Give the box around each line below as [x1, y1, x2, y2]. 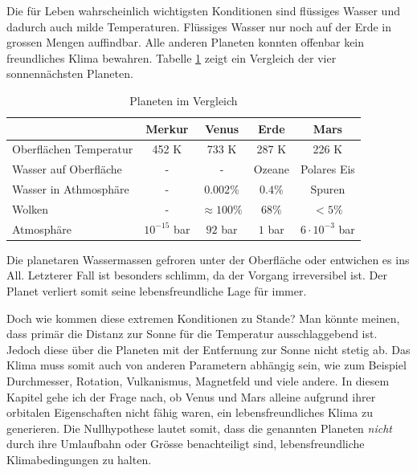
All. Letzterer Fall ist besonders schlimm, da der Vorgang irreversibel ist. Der [6, 267, 387, 283]
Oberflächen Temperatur [12, 141, 133, 157]
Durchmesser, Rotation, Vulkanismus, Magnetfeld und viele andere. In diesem [6, 373, 390, 389]
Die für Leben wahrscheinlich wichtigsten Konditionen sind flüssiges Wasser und [6, 2, 400, 18]
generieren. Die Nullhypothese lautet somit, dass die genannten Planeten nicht [6, 419, 392, 436]
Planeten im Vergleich [129, 92, 238, 108]
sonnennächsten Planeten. [6, 65, 133, 82]
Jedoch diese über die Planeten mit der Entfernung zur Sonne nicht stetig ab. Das [6, 340, 411, 357]
